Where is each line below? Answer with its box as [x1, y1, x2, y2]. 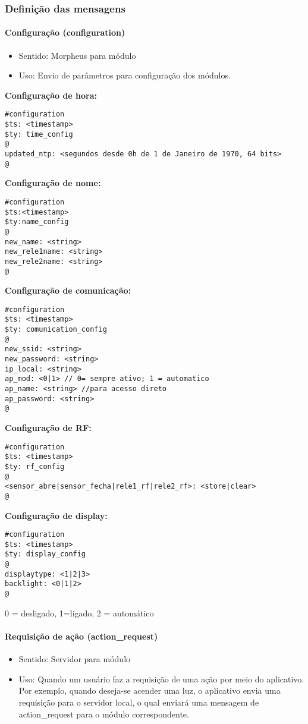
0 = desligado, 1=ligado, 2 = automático [5, 606, 154, 619]
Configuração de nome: [5, 177, 101, 189]
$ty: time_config [5, 130, 73, 138]
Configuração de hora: [5, 89, 98, 101]
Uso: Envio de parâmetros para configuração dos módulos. [18, 69, 231, 81]
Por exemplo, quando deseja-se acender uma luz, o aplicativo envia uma [18, 684, 281, 697]
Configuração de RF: [5, 421, 92, 434]
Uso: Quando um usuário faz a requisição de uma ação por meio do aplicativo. [18, 672, 304, 685]
